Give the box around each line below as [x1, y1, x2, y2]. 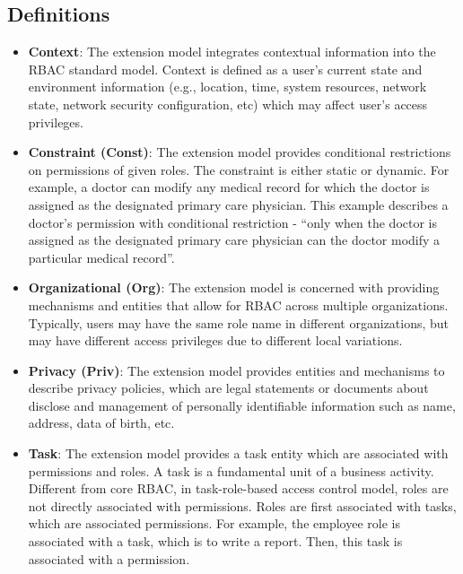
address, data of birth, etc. [28, 413, 175, 432]
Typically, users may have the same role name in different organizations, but [28, 313, 450, 332]
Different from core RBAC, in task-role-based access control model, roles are [28, 479, 449, 498]
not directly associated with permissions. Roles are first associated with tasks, [28, 496, 457, 515]
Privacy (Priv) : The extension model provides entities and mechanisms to [28, 361, 445, 379]
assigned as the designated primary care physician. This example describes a [28, 195, 449, 213]
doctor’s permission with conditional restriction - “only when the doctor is [28, 213, 438, 231]
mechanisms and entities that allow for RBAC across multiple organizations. [28, 295, 449, 314]
